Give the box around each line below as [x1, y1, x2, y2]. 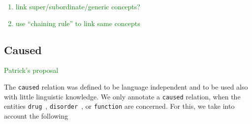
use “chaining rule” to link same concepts [15, 18, 140, 28]
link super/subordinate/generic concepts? [15, 1, 140, 11]
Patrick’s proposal [4, 65, 59, 75]
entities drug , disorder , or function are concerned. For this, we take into [4, 101, 235, 111]
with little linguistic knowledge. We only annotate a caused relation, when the [4, 91, 241, 101]
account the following [4, 110, 68, 121]
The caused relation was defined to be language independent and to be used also [4, 81, 248, 92]
